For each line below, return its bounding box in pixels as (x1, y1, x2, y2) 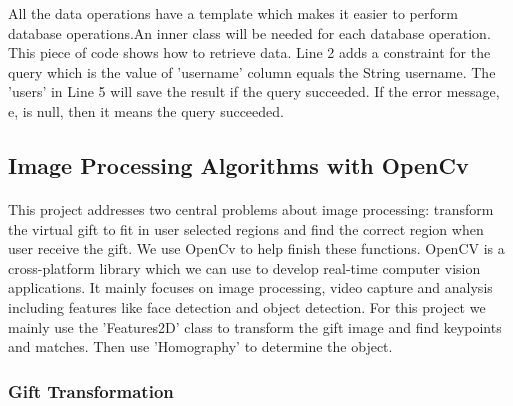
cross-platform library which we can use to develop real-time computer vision (8, 257, 481, 278)
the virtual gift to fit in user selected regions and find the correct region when (8, 218, 484, 239)
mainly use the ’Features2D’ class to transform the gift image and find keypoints (8, 316, 502, 337)
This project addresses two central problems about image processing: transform (8, 198, 494, 219)
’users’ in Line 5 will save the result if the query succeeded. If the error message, (8, 81, 500, 102)
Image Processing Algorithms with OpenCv (8, 149, 469, 180)
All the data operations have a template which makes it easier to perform (8, 3, 458, 23)
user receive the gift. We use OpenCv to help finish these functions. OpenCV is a (8, 238, 505, 259)
